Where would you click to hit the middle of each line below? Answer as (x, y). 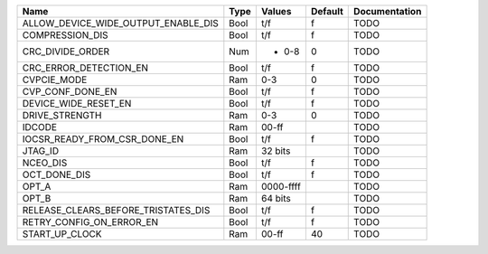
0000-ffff (281, 187)
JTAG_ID (40, 151)
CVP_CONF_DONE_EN (70, 92)
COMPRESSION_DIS (65, 35)
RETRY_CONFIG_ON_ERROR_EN (90, 222)
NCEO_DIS (45, 163)
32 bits (276, 151)
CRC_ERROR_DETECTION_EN (85, 68)
